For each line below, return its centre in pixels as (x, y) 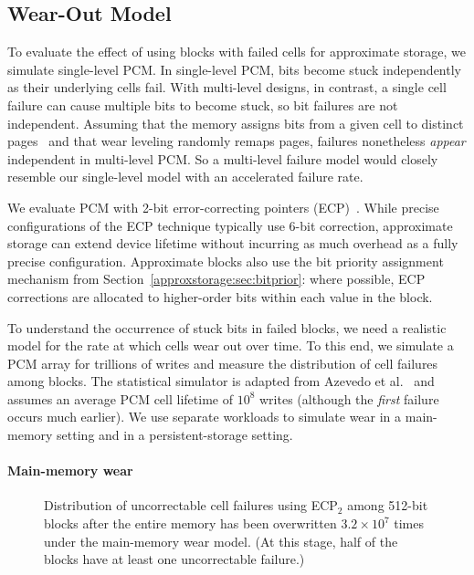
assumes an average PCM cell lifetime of (120, 398)
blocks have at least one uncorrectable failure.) (174, 559)
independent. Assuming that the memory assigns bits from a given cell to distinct (236, 123)
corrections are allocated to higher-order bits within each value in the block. (220, 296)
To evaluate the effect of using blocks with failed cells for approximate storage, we (237, 52)
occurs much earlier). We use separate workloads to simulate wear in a (205, 417)
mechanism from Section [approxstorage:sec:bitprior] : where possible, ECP (216, 279)
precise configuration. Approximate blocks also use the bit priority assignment (226, 261)
